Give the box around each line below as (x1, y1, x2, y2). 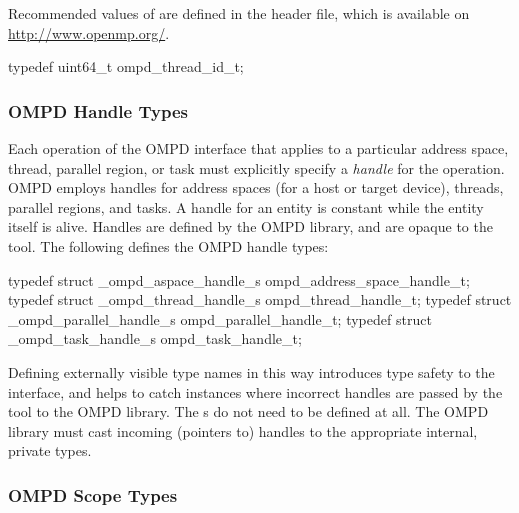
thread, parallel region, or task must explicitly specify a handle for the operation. (8, 157, 505, 178)
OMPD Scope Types (8, 482, 178, 507)
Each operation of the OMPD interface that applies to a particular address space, (8, 138, 509, 158)
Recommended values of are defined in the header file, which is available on (8, 3, 470, 23)
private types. (8, 440, 92, 461)
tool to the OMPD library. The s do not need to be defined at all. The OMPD (8, 401, 489, 422)
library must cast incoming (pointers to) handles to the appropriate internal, (8, 420, 478, 441)
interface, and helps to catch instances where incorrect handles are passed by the (8, 381, 503, 402)
